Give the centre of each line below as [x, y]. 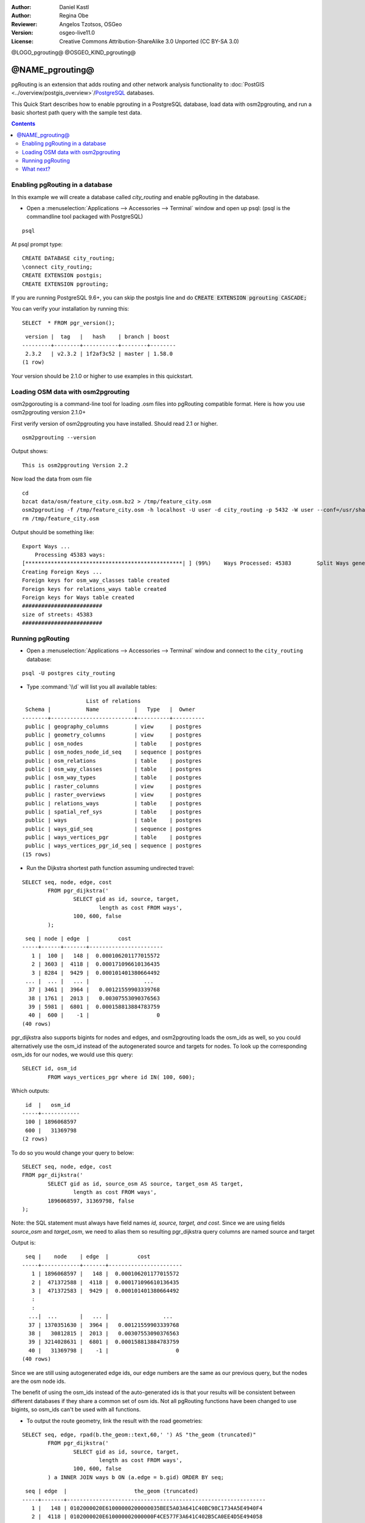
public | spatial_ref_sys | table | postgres [113, 811]
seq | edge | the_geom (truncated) [112, 1491]
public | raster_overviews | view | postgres [113, 795]
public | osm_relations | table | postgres [113, 761]
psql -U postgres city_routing [69, 673]
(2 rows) [35, 1139]
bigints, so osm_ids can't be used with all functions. [76, 1410]
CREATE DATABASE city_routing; [69, 258]
